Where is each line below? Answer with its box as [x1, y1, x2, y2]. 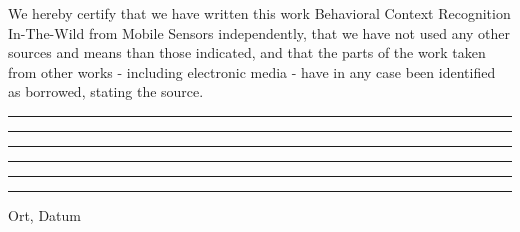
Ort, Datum [8, 204, 81, 225]
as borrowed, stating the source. [8, 81, 204, 102]
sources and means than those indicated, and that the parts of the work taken [8, 42, 486, 63]
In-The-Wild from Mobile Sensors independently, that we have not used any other [8, 22, 511, 43]
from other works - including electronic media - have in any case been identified [8, 61, 496, 82]
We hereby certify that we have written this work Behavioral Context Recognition [8, 3, 511, 23]
